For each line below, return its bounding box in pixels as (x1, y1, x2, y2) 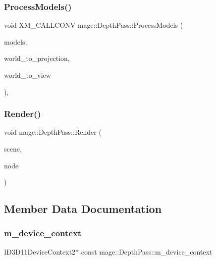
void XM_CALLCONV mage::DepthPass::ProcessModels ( (4, 20, 183, 30)
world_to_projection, (4, 53, 70, 63)
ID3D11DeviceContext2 (4, 246, 76, 257)
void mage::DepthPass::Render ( (4, 127, 102, 137)
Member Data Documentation (4, 201, 162, 216)
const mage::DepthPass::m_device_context (81, 246, 213, 257)
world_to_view (4, 70, 51, 80)
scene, (4, 144, 22, 154)
